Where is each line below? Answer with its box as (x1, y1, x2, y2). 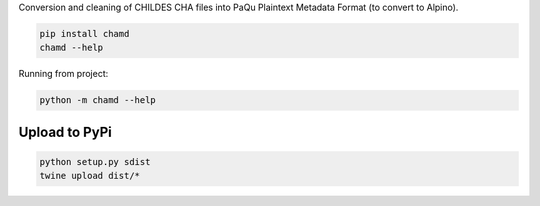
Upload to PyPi (18, 123, 112, 140)
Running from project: (18, 68, 109, 80)
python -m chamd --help (39, 95, 157, 106)
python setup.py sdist (39, 156, 151, 167)
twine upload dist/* (39, 170, 140, 182)
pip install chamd (39, 28, 130, 39)
